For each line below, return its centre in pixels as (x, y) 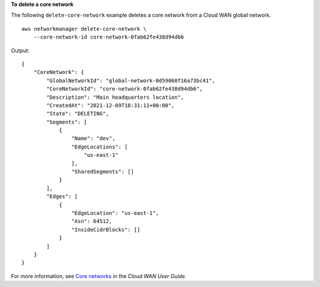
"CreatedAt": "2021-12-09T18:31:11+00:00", (111, 105)
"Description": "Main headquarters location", (115, 97)
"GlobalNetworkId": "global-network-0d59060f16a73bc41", (131, 80)
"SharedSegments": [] (103, 172)
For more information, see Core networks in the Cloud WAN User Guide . (99, 276)
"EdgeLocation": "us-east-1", (115, 213)
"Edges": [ (62, 196)
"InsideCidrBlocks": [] (106, 230)
